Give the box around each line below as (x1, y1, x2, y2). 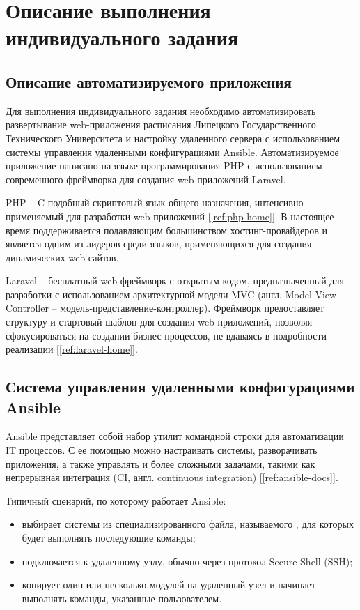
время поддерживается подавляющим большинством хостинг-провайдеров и (6, 222, 327, 237)
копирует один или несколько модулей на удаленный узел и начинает (22, 577, 316, 592)
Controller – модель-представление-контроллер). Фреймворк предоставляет (6, 300, 324, 315)
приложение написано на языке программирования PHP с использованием (6, 158, 322, 173)
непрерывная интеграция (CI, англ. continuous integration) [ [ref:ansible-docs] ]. (6, 470, 338, 485)
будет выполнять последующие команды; (22, 531, 196, 545)
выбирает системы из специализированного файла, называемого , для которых (22, 517, 354, 531)
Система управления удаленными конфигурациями (6, 376, 355, 397)
